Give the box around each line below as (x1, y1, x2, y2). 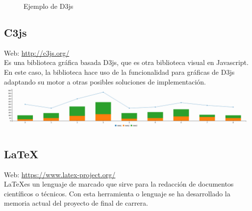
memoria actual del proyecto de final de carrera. (4, 198, 148, 208)
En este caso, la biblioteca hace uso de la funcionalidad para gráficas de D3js (4, 66, 235, 77)
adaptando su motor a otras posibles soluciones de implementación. (4, 76, 206, 86)
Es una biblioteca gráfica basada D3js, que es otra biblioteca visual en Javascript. (4, 57, 249, 67)
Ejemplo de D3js (24, 1, 74, 11)
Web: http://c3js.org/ (4, 47, 70, 58)
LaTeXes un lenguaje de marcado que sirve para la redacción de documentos (4, 179, 234, 189)
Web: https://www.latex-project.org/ (4, 169, 116, 179)
